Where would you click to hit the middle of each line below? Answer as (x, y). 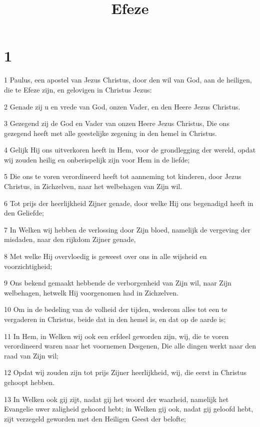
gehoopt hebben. (29, 382)
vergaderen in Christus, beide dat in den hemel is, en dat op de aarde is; (115, 319)
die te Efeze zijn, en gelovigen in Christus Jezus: (78, 89)
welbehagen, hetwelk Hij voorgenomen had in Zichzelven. (91, 292)
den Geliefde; (24, 213)
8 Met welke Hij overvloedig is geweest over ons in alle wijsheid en (105, 256)
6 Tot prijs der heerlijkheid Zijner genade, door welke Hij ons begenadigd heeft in (129, 203)
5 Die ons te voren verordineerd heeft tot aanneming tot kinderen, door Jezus (123, 176)
